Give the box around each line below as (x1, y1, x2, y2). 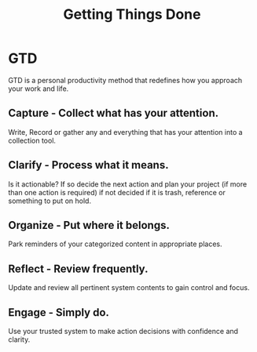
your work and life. (8, 84, 69, 93)
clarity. (8, 335, 31, 344)
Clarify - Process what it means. (8, 158, 169, 172)
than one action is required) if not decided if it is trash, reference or (8, 187, 226, 197)
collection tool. (8, 136, 57, 145)
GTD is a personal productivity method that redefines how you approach (8, 75, 243, 85)
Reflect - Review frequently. (8, 262, 149, 275)
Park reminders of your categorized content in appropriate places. (8, 239, 222, 249)
